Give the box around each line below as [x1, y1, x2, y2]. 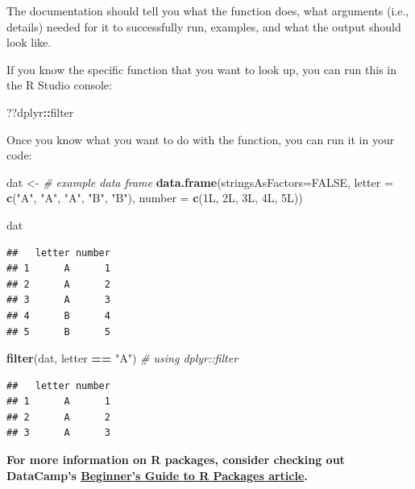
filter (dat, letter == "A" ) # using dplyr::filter [6, 350, 239, 367]
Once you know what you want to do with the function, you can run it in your [6, 131, 395, 147]
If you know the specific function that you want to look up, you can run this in [6, 60, 397, 77]
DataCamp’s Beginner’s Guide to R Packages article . [6, 466, 308, 483]
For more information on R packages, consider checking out [6, 451, 345, 468]
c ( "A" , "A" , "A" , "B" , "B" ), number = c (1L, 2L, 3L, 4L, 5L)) [6, 189, 303, 206]
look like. [6, 34, 52, 51]
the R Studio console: [6, 77, 112, 93]
